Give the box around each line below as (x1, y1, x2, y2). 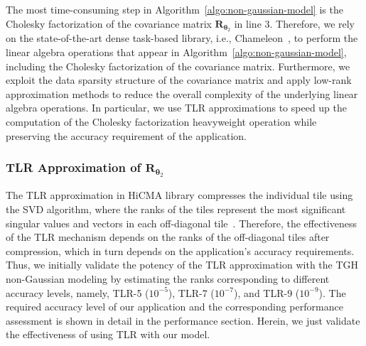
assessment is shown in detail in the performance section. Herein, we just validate (6, 313, 360, 328)
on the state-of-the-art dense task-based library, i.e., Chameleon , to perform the (6, 31, 358, 45)
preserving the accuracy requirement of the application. (6, 128, 247, 143)
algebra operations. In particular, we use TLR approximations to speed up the (6, 100, 348, 115)
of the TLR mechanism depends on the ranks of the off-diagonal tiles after (6, 229, 330, 244)
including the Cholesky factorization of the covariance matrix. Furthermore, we (6, 58, 350, 73)
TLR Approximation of (6, 158, 141, 176)
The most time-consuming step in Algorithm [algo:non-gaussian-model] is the (6, 2, 343, 16)
